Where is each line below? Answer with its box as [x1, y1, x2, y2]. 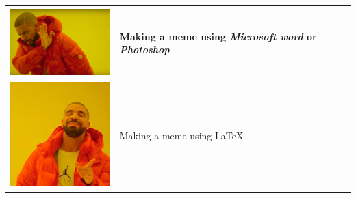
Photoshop [119, 42, 170, 57]
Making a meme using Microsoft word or [119, 29, 317, 43]
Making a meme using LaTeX [119, 128, 244, 143]
